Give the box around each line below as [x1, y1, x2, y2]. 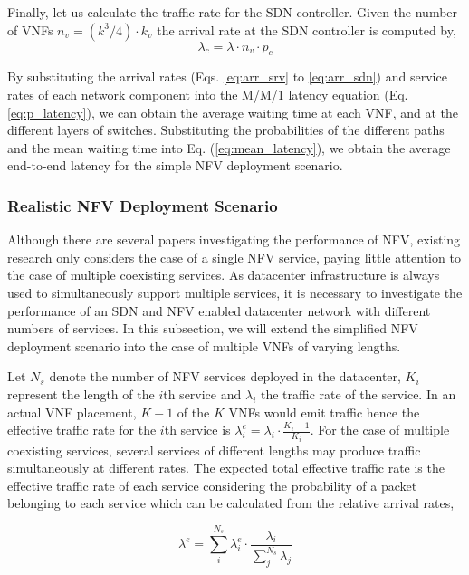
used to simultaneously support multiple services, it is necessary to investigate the [7, 283, 463, 302]
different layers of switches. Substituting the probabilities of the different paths [7, 120, 445, 139]
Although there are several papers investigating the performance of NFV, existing [7, 230, 461, 249]
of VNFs [7, 20, 53, 39]
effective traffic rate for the [7, 420, 157, 439]
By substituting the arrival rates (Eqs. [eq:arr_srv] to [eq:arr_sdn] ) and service [7, 67, 447, 86]
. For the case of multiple [310, 420, 450, 439]
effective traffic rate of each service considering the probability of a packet [7, 475, 417, 494]
